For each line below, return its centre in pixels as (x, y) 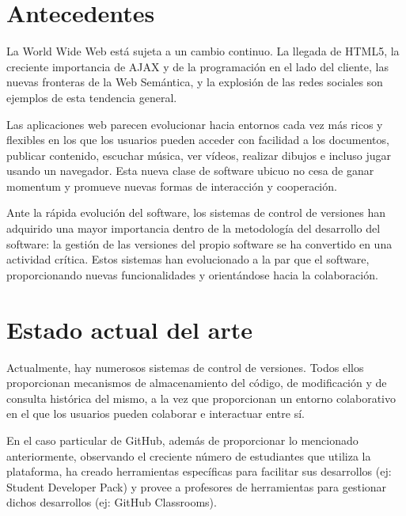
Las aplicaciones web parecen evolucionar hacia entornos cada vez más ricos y (195, 124)
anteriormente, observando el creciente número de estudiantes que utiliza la (189, 455)
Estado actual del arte (129, 329)
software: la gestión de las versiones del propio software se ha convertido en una (199, 243)
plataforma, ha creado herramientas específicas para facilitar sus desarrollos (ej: (199, 471)
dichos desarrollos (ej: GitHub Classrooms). (112, 502)
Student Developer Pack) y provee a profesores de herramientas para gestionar (197, 486)
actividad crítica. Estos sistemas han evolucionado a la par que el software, (188, 259)
